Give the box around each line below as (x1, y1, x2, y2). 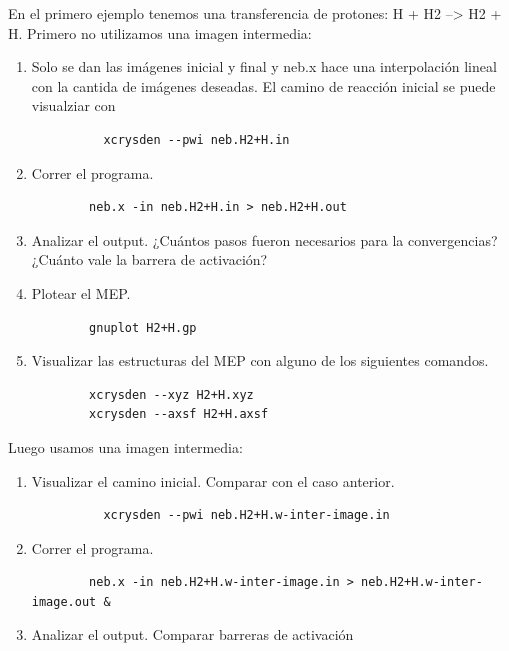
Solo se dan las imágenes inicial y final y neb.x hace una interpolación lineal (31, 56, 497, 77)
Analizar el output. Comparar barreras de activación (31, 624, 354, 645)
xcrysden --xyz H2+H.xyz (89, 387, 254, 402)
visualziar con (31, 95, 116, 116)
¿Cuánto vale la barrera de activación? (31, 249, 268, 270)
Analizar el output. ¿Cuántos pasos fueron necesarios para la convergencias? (31, 229, 498, 250)
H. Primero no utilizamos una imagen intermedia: (8, 22, 312, 43)
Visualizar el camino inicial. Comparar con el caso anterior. (31, 470, 395, 491)
